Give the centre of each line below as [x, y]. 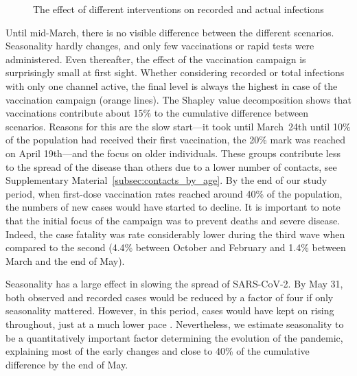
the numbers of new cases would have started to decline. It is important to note [173, 207]
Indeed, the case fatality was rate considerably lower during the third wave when [175, 234]
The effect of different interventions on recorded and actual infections [178, 9]
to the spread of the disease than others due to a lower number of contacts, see [171, 166]
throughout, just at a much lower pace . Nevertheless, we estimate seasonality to [175, 324]
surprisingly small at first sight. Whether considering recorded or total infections [175, 72]
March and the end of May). [65, 260]
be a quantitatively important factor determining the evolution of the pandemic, [174, 337]
